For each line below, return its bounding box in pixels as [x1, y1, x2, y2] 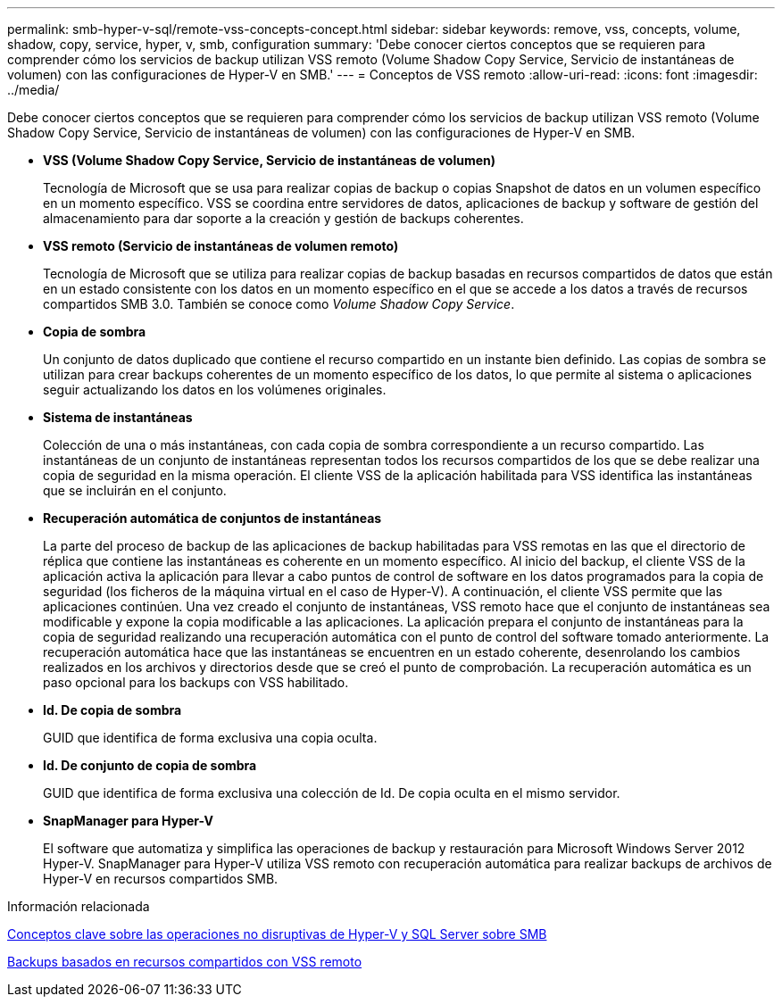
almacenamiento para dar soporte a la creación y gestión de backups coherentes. [43, 211, 524, 226]
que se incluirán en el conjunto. [43, 483, 227, 498]
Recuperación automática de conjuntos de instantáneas [43, 510, 382, 526]
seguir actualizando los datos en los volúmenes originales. [43, 382, 387, 397]
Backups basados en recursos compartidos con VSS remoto [7, 954, 362, 969]
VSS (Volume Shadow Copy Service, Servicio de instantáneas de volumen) [43, 153, 496, 168]
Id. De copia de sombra [43, 702, 182, 718]
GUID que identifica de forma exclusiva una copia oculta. [43, 730, 378, 745]
